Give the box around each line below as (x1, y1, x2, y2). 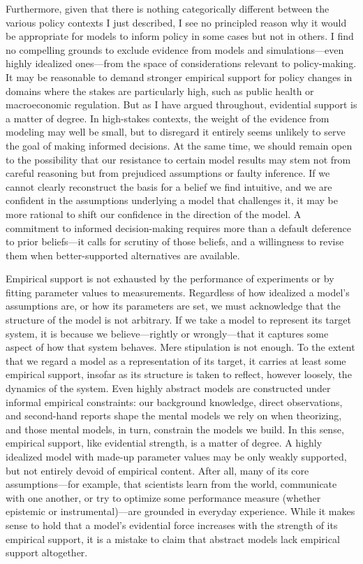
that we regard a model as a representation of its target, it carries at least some (6, 353, 346, 368)
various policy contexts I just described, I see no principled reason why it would (6, 15, 347, 29)
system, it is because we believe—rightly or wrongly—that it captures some (6, 326, 329, 340)
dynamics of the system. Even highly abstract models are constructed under (6, 381, 331, 396)
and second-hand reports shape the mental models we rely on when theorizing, (6, 408, 342, 423)
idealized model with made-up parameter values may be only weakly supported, (6, 449, 347, 463)
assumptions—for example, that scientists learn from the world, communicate (6, 477, 337, 491)
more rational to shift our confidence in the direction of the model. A (6, 206, 302, 221)
